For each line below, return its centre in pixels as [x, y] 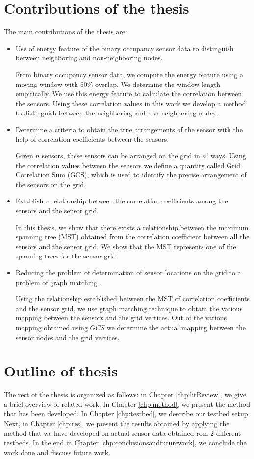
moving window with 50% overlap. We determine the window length [118, 84]
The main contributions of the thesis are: [65, 32]
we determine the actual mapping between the [176, 327]
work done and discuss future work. [57, 452]
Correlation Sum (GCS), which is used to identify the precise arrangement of [131, 175]
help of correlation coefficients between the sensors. [92, 139]
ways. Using [228, 156]
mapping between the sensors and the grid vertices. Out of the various [121, 318]
